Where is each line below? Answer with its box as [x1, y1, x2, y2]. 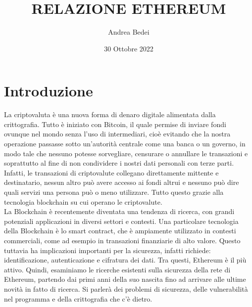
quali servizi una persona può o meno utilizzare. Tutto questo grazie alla [4, 187, 224, 197]
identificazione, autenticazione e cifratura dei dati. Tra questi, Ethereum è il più [4, 255, 247, 265]
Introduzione [4, 81, 93, 101]
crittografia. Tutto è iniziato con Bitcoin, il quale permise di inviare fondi [4, 119, 226, 129]
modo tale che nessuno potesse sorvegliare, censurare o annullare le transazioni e [4, 148, 248, 158]
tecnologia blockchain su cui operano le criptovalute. [4, 196, 162, 207]
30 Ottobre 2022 [104, 43, 153, 53]
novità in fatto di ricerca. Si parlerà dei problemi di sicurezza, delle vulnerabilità [4, 283, 248, 294]
